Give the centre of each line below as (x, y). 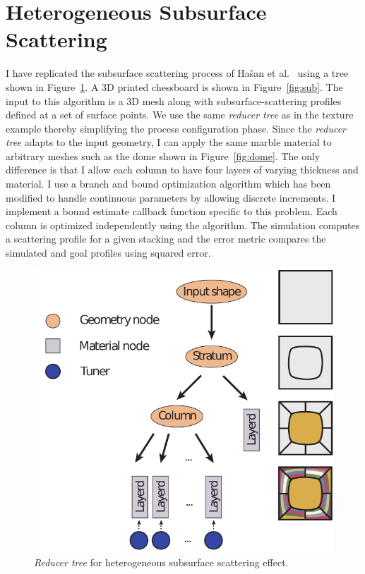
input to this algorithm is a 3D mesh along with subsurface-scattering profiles (174, 100)
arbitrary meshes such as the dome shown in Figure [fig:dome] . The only (163, 155)
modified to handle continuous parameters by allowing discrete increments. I (171, 197)
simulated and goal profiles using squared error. (108, 253)
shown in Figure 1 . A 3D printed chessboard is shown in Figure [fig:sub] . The (174, 86)
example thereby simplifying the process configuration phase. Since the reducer (176, 128)
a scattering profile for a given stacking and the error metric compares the (166, 239)
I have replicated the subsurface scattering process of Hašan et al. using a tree (177, 73)
